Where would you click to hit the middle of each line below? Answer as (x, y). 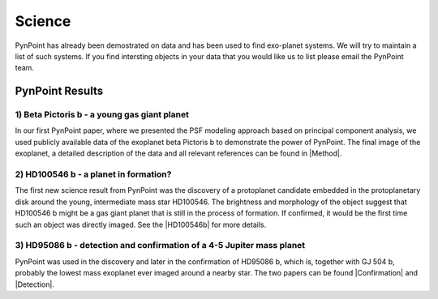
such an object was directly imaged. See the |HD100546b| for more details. (141, 224)
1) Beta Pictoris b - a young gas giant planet (102, 115)
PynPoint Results (59, 91)
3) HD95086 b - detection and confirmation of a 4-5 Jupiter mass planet (160, 246)
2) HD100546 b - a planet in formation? (93, 174)
